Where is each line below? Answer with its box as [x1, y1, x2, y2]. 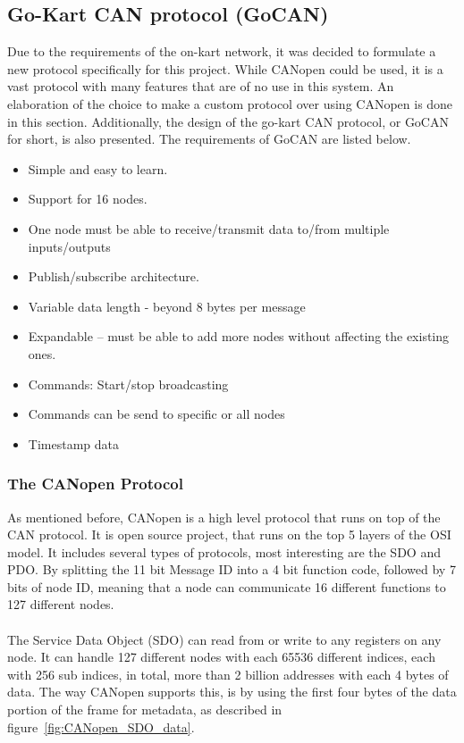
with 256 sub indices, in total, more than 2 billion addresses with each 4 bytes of [7, 664, 449, 683]
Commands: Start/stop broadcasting [28, 374, 229, 393]
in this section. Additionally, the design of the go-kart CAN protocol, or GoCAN [7, 112, 449, 130]
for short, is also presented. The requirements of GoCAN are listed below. [7, 129, 411, 148]
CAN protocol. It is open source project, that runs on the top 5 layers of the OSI [7, 525, 451, 544]
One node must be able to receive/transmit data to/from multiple [28, 219, 390, 238]
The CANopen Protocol [7, 472, 183, 495]
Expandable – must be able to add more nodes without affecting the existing [28, 327, 450, 346]
